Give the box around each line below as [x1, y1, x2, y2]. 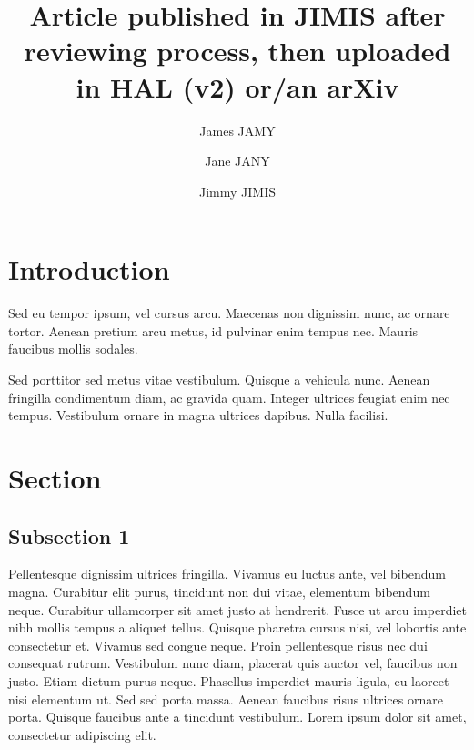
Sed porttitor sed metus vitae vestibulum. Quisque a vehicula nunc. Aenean [8, 370, 430, 388]
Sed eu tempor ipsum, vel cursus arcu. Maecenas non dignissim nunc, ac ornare [8, 303, 450, 323]
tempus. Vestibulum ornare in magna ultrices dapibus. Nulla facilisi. [8, 406, 388, 425]
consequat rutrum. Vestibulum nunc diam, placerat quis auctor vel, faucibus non [8, 653, 458, 673]
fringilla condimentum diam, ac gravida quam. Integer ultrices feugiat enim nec [8, 387, 450, 406]
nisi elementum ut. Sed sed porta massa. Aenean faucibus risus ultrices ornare [8, 689, 443, 708]
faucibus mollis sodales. [8, 339, 138, 358]
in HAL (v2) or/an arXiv [76, 67, 399, 105]
